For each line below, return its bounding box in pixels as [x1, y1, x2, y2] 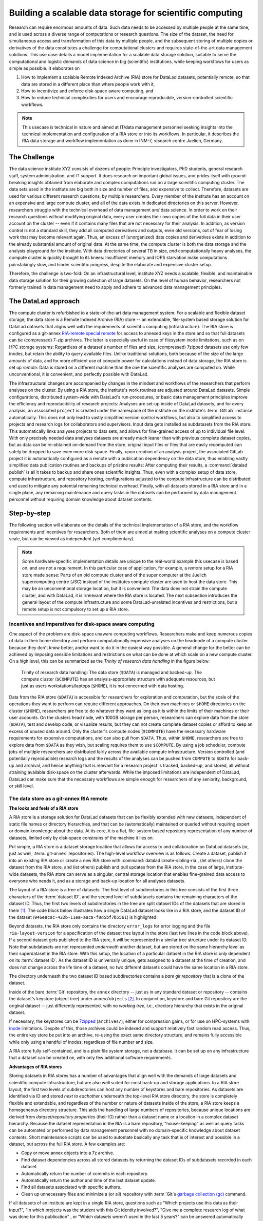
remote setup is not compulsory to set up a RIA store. [22, 606, 129, 612]
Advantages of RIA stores [9, 1064, 62, 1070]
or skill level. [9, 783, 34, 789]
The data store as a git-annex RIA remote [9, 795, 108, 802]
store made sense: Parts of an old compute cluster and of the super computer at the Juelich [22, 572, 207, 578]
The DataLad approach [9, 297, 80, 305]
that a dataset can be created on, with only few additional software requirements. [9, 1055, 172, 1061]
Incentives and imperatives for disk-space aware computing [9, 621, 154, 628]
